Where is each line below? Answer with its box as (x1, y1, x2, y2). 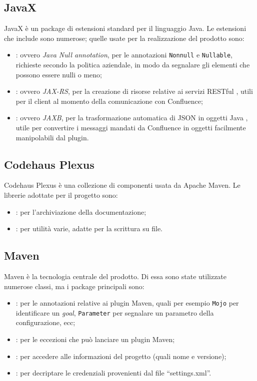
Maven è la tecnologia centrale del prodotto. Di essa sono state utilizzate (4, 271, 227, 281)
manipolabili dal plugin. (15, 132, 89, 142)
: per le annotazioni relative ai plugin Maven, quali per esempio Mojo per (15, 298, 239, 308)
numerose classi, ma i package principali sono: (4, 281, 144, 291)
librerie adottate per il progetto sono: (4, 190, 118, 200)
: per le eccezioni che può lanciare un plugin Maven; (15, 334, 175, 345)
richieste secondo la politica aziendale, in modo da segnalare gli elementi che (15, 59, 250, 70)
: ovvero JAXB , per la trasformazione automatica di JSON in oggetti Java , (15, 112, 248, 123)
